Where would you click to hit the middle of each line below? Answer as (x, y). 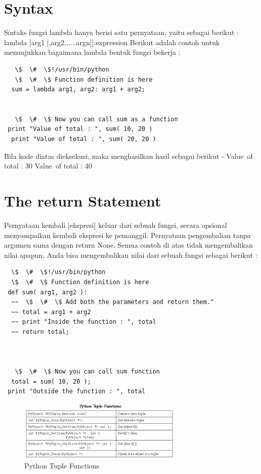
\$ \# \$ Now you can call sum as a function (96, 119)
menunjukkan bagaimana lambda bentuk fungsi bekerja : (92, 52)
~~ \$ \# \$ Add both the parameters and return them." (113, 302)
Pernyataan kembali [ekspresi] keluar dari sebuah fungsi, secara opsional (116, 225)
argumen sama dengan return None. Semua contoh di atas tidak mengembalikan (128, 245)
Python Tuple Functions (62, 466)
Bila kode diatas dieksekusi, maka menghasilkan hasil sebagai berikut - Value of (128, 156)
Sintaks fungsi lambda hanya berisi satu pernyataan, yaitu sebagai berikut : (121, 32)
